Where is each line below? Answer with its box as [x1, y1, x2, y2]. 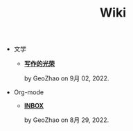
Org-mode [13, 88, 44, 96]
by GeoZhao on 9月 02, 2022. [24, 74, 109, 82]
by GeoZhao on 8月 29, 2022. [24, 116, 109, 124]
